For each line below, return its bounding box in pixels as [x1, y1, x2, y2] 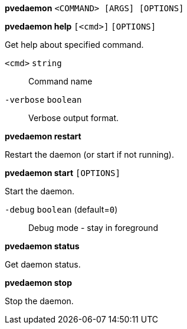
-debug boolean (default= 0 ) [5, 204, 118, 214]
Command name [28, 76, 93, 86]
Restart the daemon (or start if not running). [5, 149, 174, 159]
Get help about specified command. [5, 40, 144, 50]
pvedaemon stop [5, 278, 72, 288]
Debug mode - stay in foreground [28, 223, 158, 233]
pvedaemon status [5, 241, 80, 251]
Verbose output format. [28, 113, 119, 123]
